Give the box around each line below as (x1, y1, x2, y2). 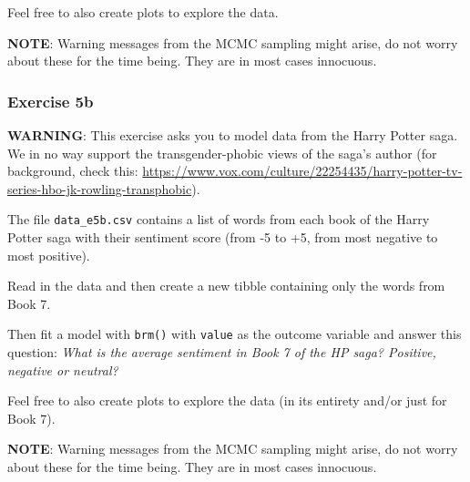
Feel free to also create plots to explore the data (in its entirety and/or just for (7, 391, 447, 410)
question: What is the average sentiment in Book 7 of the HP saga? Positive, (7, 343, 436, 362)
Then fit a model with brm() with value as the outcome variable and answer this (7, 324, 462, 344)
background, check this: (7, 161, 138, 180)
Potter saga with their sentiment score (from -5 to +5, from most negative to (7, 228, 438, 247)
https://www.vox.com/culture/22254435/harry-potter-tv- (142, 161, 463, 180)
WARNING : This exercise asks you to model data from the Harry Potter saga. (7, 126, 458, 144)
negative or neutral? (7, 360, 118, 379)
